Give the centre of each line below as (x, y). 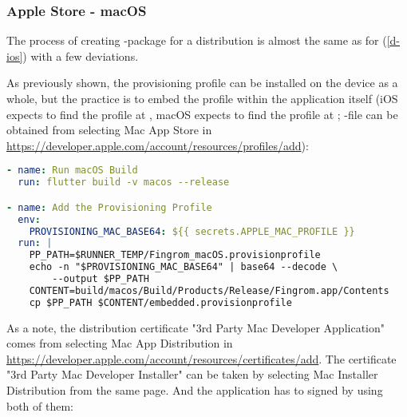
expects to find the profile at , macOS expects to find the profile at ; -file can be (202, 114)
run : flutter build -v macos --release (124, 183)
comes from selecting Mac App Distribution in (120, 343)
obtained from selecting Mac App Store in (109, 130)
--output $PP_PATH (101, 279)
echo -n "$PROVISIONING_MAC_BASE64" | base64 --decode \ (184, 267)
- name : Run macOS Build (72, 171)
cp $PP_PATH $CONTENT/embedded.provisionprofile (160, 302)
